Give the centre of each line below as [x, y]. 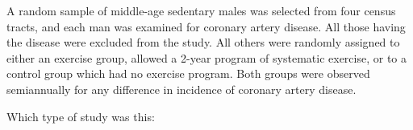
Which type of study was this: [81, 116]
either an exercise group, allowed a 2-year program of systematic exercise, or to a [206, 57]
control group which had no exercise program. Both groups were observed [188, 73]
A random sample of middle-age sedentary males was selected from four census [201, 10]
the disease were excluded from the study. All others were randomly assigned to [203, 42]
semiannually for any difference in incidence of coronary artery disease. [181, 89]
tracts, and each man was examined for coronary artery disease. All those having [206, 26]
